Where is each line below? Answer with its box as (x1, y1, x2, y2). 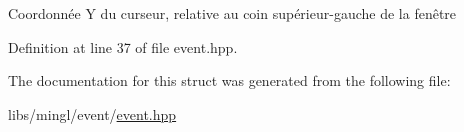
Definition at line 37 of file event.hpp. (8, 36, 238, 57)
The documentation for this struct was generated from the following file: (8, 70, 451, 91)
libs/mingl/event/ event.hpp (8, 103, 177, 124)
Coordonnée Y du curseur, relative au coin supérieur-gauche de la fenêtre (8, 3, 457, 23)
